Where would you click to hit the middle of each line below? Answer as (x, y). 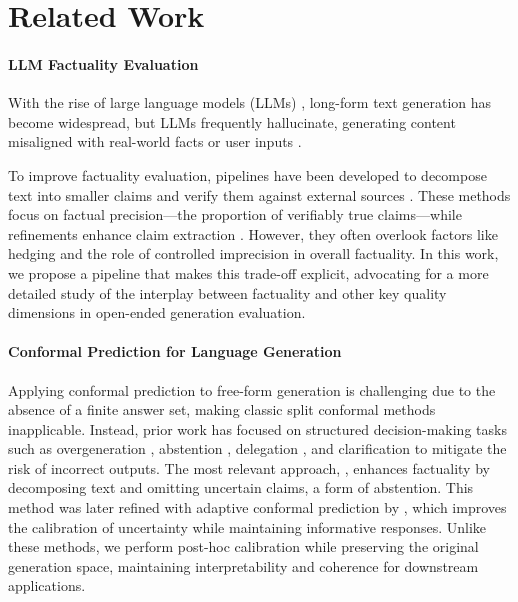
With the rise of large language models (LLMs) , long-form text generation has (250, 102)
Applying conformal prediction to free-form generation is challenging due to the (252, 389)
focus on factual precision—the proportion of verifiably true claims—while (235, 214)
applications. (47, 585)
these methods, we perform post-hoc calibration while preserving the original (243, 546)
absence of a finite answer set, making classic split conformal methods (222, 409)
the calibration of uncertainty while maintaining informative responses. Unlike (247, 526)
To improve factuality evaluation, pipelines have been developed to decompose (247, 174)
